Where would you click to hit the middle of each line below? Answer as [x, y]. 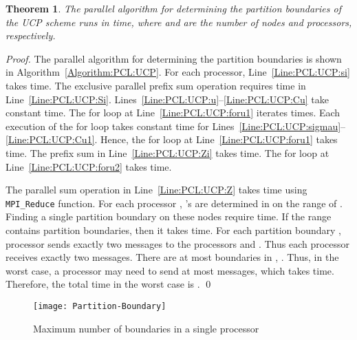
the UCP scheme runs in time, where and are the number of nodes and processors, [179, 22]
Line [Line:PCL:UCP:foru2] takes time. [89, 166]
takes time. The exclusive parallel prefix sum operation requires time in [156, 85]
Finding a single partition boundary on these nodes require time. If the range [169, 216]
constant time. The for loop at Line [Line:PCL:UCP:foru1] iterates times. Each [173, 113]
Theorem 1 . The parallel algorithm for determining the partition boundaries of [173, 8]
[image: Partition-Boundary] [100, 306]
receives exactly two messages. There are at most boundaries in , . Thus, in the [172, 257]
